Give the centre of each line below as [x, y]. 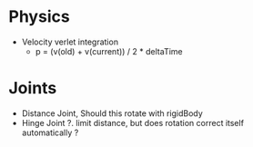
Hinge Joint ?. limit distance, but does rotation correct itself [133, 122]
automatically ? [50, 132]
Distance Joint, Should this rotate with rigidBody [112, 113]
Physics [39, 17]
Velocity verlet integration [70, 42]
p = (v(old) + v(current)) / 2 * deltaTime [109, 51]
